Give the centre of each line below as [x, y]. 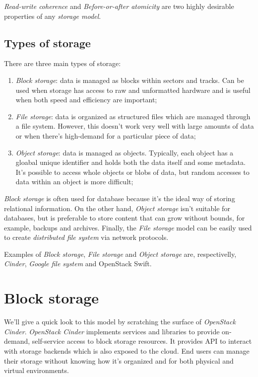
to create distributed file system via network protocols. [86, 237]
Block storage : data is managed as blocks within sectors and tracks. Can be [130, 80]
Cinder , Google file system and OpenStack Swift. [78, 264]
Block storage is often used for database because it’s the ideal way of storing [120, 198]
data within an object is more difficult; [74, 182]
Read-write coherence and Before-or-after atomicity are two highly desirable [119, 6]
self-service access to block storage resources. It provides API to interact [142, 341]
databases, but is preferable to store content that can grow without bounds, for [125, 218]
